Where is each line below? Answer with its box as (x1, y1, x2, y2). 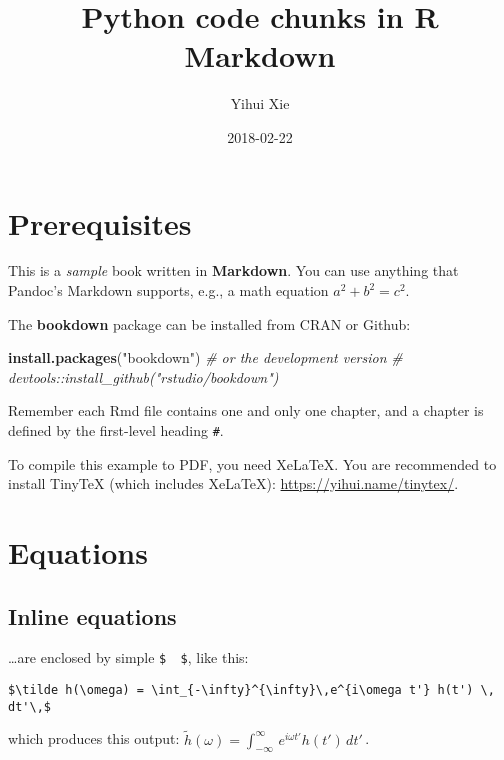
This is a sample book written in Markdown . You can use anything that (8, 260, 459, 281)
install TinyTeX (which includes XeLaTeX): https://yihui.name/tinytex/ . (8, 473, 459, 494)
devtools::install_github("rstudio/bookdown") (8, 366, 279, 387)
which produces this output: (8, 728, 180, 749)
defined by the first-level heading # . (8, 420, 224, 440)
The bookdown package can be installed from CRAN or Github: (8, 313, 411, 334)
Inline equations (8, 600, 177, 631)
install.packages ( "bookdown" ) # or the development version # (8, 347, 403, 368)
